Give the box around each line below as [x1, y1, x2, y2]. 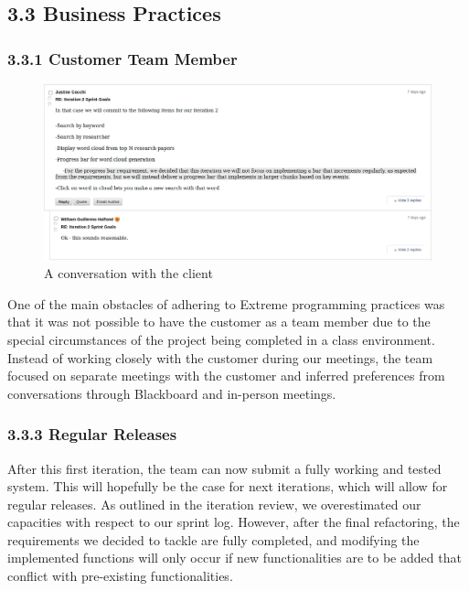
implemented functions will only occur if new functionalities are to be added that [7, 548, 462, 567]
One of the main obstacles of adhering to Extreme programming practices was [7, 294, 445, 313]
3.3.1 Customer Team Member [7, 47, 238, 70]
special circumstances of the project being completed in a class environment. [7, 329, 435, 349]
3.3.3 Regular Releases [7, 423, 177, 446]
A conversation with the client [44, 263, 213, 283]
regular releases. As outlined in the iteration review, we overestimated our [7, 494, 421, 513]
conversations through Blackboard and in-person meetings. [7, 383, 336, 403]
